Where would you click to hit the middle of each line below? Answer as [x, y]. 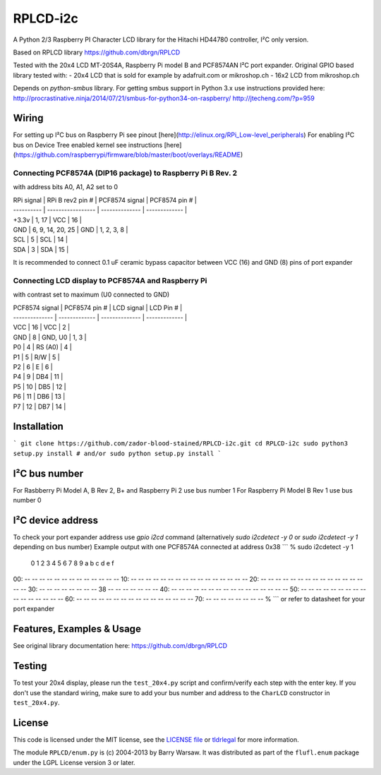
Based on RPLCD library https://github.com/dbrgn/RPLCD [97, 52]
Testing [30, 666]
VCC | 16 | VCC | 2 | [42, 328]
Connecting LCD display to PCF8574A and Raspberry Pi [110, 280]
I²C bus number [48, 473]
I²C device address [56, 520]
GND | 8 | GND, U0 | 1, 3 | [50, 337]
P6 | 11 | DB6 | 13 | [39, 397]
